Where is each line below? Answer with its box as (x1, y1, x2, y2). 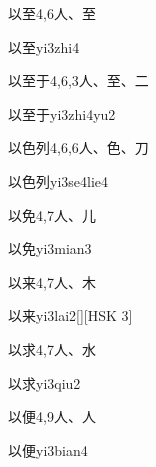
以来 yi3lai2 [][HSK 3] (8, 305, 133, 326)
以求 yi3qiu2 (8, 372, 81, 393)
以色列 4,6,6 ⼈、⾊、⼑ (8, 137, 149, 158)
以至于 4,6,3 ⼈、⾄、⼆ (8, 70, 149, 91)
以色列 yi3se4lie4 (8, 170, 109, 191)
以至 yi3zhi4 (8, 36, 80, 57)
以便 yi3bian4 (8, 439, 88, 460)
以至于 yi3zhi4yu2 (8, 103, 116, 124)
